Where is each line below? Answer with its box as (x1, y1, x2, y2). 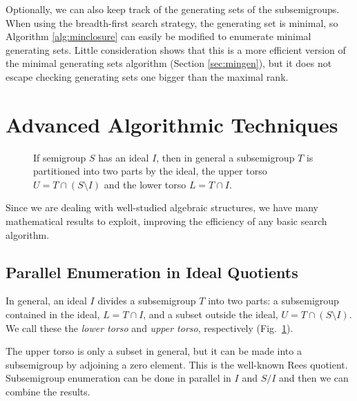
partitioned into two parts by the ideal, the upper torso (33, 164, 267, 178)
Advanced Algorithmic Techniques (6, 110, 338, 138)
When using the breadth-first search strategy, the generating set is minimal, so (6, 15, 338, 30)
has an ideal (98, 150, 149, 164)
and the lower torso (104, 177, 186, 191)
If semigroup (33, 150, 86, 164)
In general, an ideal (6, 293, 87, 308)
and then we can (279, 371, 349, 385)
